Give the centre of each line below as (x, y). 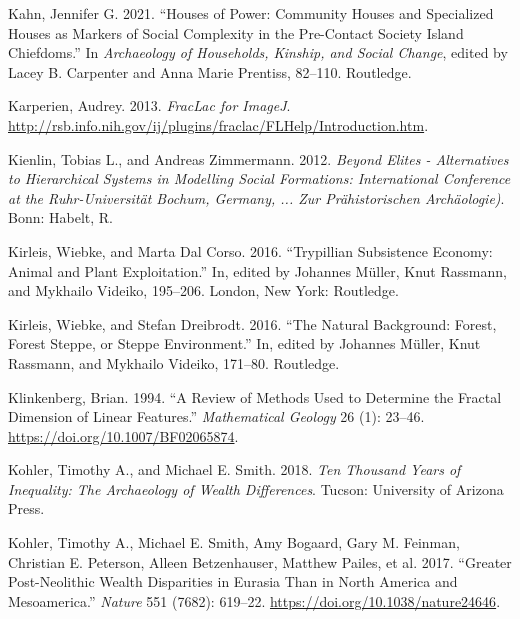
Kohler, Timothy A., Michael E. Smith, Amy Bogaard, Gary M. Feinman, (234, 542)
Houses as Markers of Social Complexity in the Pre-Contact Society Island (236, 32)
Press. (26, 508)
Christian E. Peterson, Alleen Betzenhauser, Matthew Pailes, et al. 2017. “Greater (260, 561)
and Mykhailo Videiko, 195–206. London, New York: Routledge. (203, 290)
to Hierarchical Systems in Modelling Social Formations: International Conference (259, 178)
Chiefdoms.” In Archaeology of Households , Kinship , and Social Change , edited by (258, 52)
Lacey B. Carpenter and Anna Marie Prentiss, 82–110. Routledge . (210, 71)
